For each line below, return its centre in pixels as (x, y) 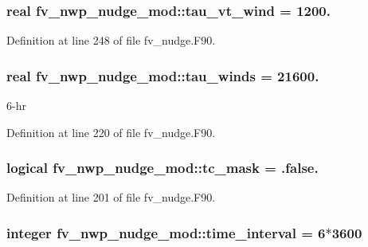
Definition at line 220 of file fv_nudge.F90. (111, 132)
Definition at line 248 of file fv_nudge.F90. (111, 40)
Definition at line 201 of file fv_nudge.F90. (111, 197)
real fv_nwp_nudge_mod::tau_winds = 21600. (163, 75)
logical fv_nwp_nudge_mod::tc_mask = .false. (162, 168)
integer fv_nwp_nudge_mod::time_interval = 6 (166, 232)
